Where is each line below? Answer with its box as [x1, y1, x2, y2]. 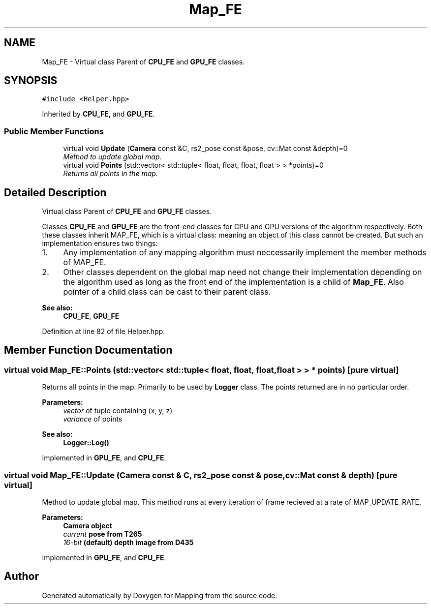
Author [4, 570, 39, 583]
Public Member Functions [4, 126, 104, 136]
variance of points [63, 415, 123, 424]
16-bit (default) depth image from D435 [63, 538, 194, 547]
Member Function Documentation [4, 344, 173, 357]
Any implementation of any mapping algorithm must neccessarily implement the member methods [63, 247, 427, 258]
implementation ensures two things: [42, 239, 158, 248]
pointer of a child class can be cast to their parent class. [63, 287, 271, 297]
